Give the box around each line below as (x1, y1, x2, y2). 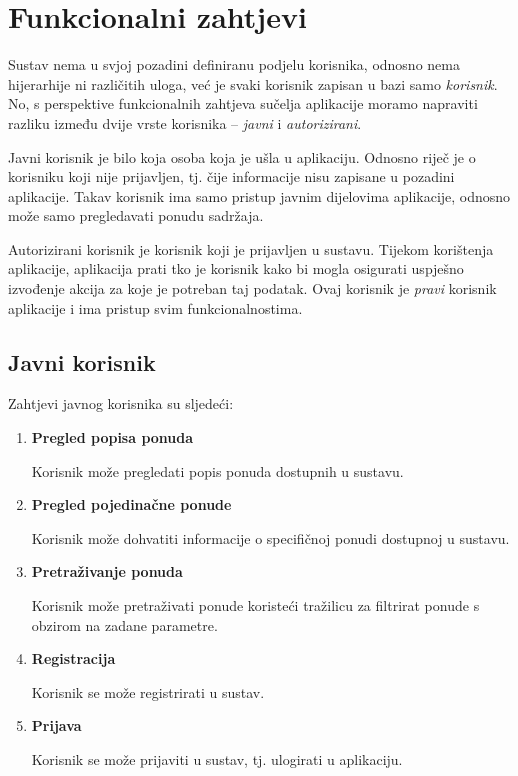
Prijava (31, 715, 82, 736)
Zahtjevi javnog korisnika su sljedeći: (8, 393, 234, 414)
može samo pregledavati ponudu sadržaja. (8, 205, 264, 226)
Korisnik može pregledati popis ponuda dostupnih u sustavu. (31, 460, 404, 481)
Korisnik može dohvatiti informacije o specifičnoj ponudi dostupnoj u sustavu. (31, 527, 510, 548)
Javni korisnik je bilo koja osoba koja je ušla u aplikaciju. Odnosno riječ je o (8, 146, 476, 167)
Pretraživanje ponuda (31, 561, 183, 582)
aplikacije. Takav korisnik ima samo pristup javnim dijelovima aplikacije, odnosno (8, 185, 511, 206)
